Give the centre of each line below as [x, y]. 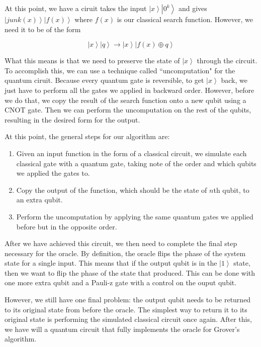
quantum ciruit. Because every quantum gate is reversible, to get [104, 80]
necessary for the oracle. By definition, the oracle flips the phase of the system [125, 253]
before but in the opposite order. [67, 226]
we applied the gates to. [53, 173]
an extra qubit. [39, 200]
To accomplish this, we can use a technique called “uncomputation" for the [120, 70]
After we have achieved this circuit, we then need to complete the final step [121, 243]
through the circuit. [227, 61]
